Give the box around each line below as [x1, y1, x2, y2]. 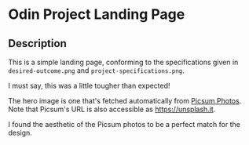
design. [8, 128, 33, 137]
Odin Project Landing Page [8, 5, 185, 24]
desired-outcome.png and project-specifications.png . [8, 66, 185, 75]
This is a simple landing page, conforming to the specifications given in [8, 57, 239, 67]
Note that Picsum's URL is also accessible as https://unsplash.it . [8, 104, 216, 114]
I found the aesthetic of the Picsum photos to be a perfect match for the [8, 120, 241, 129]
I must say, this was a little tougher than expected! [8, 81, 170, 90]
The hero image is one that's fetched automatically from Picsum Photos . [8, 96, 242, 105]
